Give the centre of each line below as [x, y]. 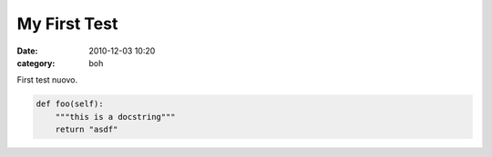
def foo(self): [70, 104]
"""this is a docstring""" [116, 117]
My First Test [67, 24]
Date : [27, 51]
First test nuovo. [47, 80]
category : [36, 63]
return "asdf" [87, 130]
